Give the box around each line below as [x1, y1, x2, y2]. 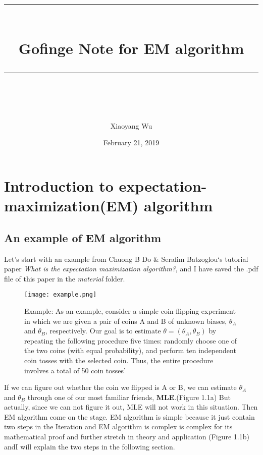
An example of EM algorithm [4, 230, 162, 245]
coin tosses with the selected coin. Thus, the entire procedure [24, 355, 214, 365]
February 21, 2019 [103, 137, 160, 148]
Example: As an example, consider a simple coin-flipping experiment [24, 305, 236, 316]
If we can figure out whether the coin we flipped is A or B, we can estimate [4, 382, 237, 392]
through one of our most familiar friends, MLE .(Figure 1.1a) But [27, 391, 231, 402]
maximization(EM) [4, 195, 139, 216]
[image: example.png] [24, 291, 97, 299]
